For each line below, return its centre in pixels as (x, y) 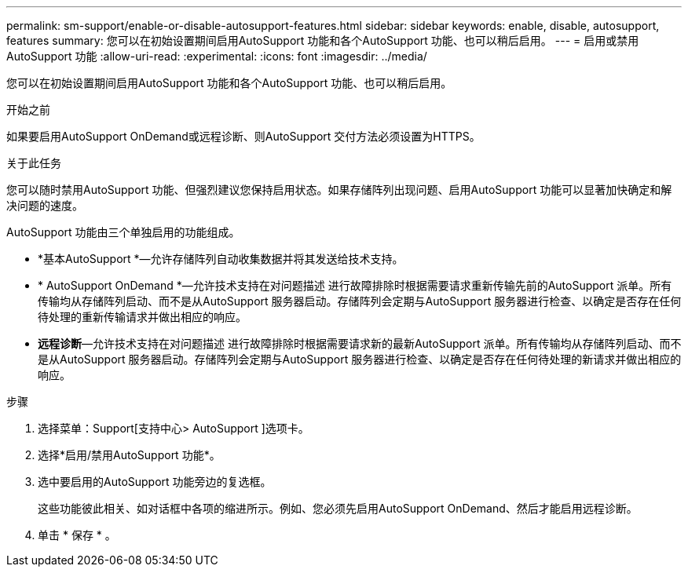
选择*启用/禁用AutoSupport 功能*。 (129, 455)
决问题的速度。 (45, 205)
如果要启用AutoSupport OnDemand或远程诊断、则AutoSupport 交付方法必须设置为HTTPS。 (243, 136)
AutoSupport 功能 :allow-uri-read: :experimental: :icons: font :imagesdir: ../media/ (217, 56)
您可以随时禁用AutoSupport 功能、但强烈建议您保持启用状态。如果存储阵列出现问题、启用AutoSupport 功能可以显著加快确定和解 (339, 190)
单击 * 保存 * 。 (77, 535)
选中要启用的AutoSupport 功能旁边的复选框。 (155, 482)
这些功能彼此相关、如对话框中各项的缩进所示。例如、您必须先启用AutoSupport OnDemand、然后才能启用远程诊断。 (338, 508)
